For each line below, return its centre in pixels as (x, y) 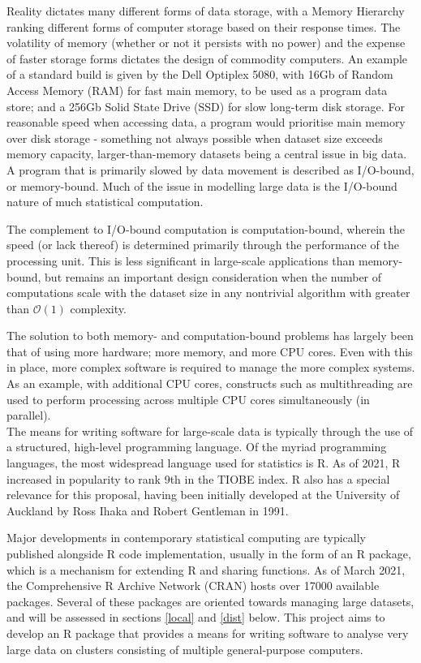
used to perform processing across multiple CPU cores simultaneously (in (188, 399)
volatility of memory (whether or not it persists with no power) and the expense (206, 43)
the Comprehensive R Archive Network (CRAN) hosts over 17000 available (193, 586)
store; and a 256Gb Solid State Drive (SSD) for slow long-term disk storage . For (206, 106)
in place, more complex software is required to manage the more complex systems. (211, 367)
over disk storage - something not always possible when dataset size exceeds (195, 138)
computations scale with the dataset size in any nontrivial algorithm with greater (208, 293)
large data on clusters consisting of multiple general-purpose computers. (185, 649)
